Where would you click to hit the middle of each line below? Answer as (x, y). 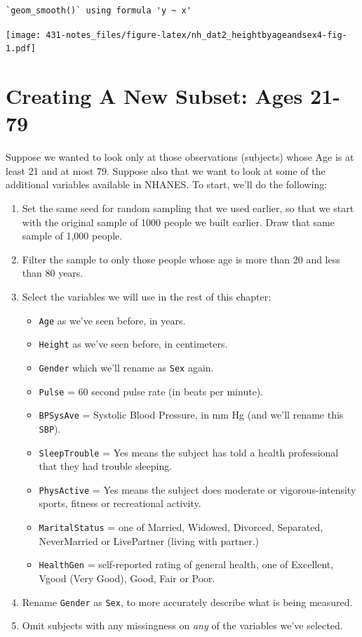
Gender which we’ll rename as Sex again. (126, 367)
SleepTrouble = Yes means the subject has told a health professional (189, 452)
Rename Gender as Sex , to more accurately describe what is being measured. (187, 602)
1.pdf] (21, 49)
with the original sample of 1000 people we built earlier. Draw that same (178, 222)
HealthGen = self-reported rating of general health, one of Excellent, (186, 564)
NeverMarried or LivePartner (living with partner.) (149, 540)
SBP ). (50, 428)
